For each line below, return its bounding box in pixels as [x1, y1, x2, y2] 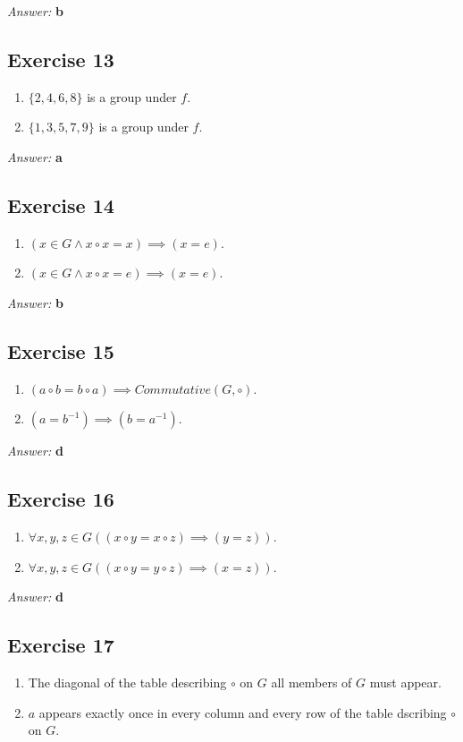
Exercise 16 [7, 485, 114, 513]
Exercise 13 [7, 45, 114, 72]
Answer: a [7, 147, 63, 166]
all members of [271, 673, 352, 692]
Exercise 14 [7, 191, 114, 218]
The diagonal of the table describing [28, 673, 227, 692]
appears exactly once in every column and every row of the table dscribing [38, 703, 447, 721]
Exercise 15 [7, 337, 114, 364]
